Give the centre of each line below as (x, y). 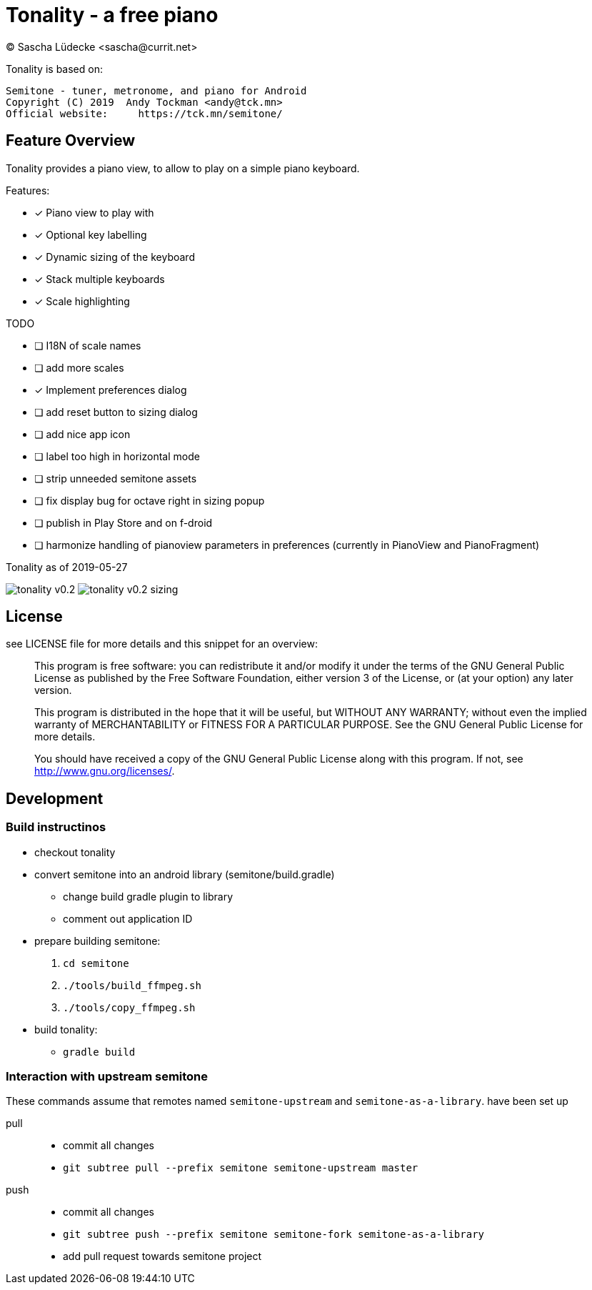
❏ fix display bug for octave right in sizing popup (150, 500)
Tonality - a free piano (112, 15)
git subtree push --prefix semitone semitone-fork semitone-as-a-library (274, 1235)
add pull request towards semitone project (162, 1256)
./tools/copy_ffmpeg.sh (129, 1007)
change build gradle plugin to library (148, 896)
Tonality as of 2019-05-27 (67, 567)
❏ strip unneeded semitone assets (116, 478)
